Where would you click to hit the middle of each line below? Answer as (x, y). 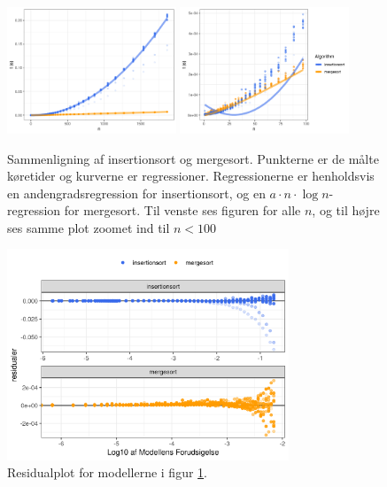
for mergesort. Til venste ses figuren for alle (182, 210)
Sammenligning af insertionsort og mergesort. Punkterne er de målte (193, 158)
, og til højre (346, 210)
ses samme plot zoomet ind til (89, 227)
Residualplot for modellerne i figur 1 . (107, 472)
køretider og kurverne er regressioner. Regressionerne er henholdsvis (191, 176)
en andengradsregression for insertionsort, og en (136, 193)
